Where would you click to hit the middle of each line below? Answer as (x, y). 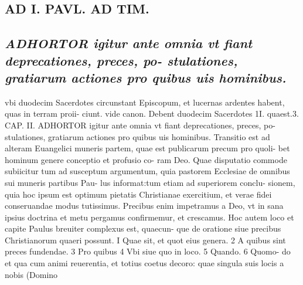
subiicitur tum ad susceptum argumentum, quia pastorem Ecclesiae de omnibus (147, 171)
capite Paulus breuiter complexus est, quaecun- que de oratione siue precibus (143, 228)
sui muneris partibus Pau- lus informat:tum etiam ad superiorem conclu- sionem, (150, 182)
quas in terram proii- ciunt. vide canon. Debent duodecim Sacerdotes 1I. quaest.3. (152, 113)
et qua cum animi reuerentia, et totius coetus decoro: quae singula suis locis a (144, 263)
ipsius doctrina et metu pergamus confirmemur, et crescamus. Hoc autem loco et (149, 217)
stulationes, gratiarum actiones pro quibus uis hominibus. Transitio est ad (137, 136)
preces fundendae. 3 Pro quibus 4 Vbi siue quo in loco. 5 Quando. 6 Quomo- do (148, 251)
